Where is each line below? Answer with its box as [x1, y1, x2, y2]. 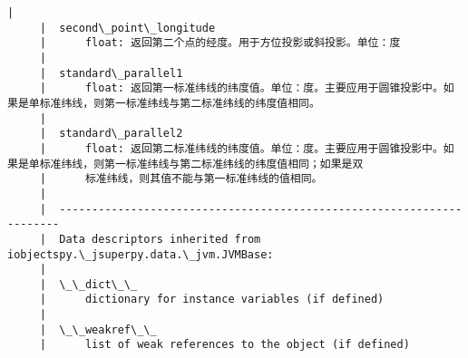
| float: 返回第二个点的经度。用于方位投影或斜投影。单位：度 [39, 36, 401, 50]
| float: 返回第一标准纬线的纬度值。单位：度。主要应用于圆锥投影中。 [39, 82, 444, 95]
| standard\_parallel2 [39, 127, 183, 140]
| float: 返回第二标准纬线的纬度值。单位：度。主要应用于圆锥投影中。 [39, 141, 444, 155]
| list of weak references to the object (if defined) [39, 338, 410, 352]
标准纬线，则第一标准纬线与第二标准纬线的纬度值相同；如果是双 [39, 157, 364, 170]
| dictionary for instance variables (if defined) [39, 293, 385, 306]
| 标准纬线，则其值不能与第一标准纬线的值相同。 [39, 172, 323, 186]
